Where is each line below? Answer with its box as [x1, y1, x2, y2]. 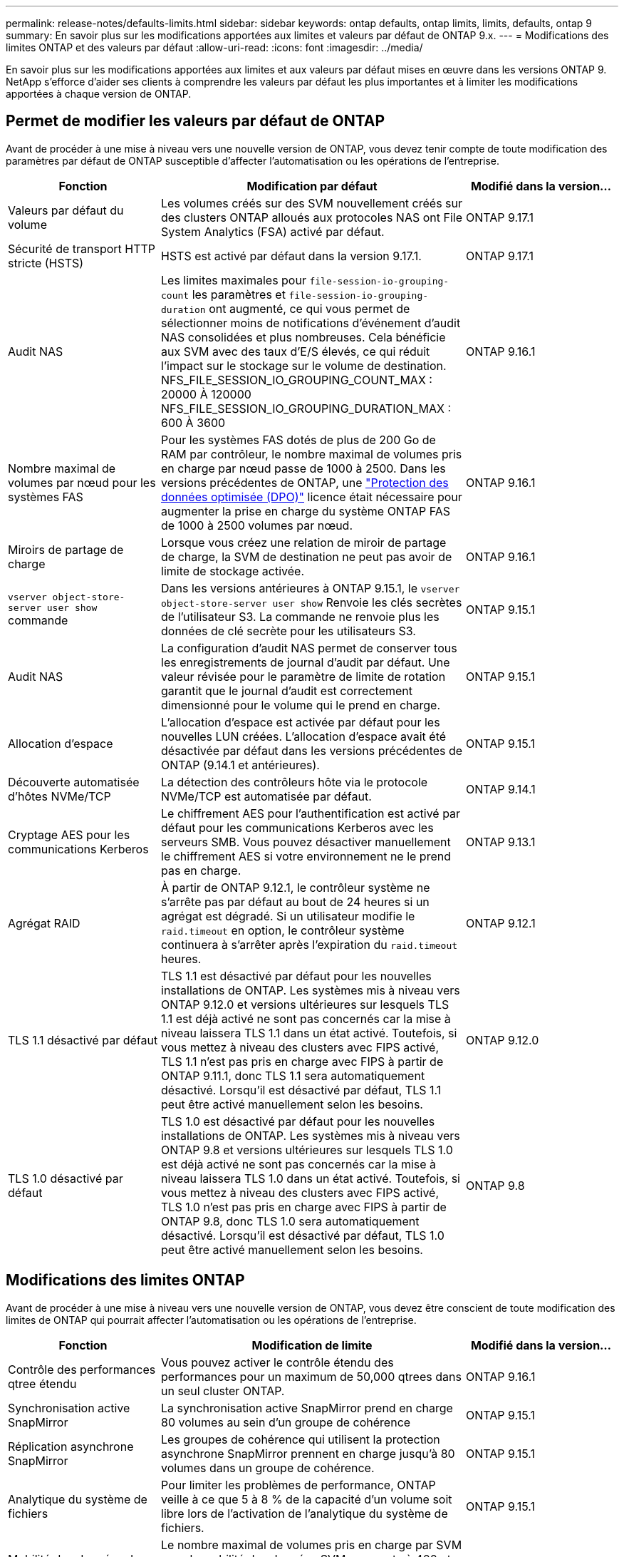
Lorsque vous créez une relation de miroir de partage [161, 535, 447, 550]
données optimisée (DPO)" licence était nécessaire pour [161, 489, 462, 504]
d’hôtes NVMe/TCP [8, 788, 111, 803]
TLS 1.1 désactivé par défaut [8, 1032, 158, 1047]
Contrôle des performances [8, 1362, 156, 1377]
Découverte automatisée [8, 774, 140, 789]
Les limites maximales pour [161, 272, 306, 287]
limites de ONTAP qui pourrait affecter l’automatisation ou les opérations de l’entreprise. [6, 1313, 417, 1326]
